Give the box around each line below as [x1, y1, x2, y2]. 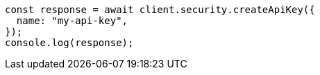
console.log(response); [5, 37, 134, 48]
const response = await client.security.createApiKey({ [5, 4, 315, 15]
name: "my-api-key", [16, 15, 128, 26]
